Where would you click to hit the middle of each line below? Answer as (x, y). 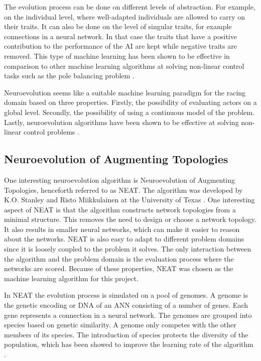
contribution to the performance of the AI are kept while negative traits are (120, 46)
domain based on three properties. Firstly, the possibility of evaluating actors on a (130, 102)
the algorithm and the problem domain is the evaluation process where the (119, 258)
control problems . (51, 132)
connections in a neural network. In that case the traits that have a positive (120, 36)
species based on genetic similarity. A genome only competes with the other (120, 325)
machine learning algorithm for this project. (71, 278)
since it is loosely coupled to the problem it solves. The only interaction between (128, 249)
